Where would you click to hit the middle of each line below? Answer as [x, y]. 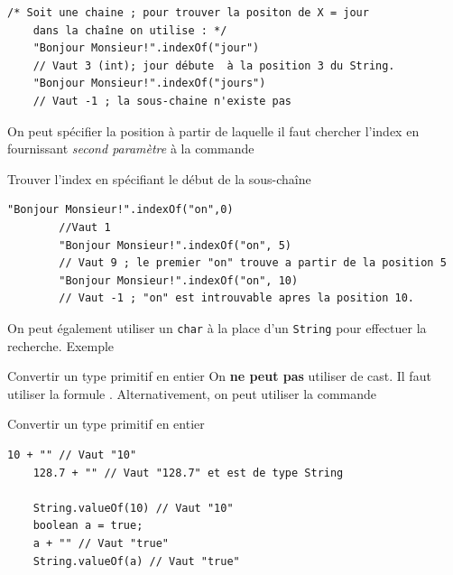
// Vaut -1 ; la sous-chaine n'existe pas [162, 101]
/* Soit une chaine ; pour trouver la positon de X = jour [188, 13]
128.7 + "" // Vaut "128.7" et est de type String [188, 473]
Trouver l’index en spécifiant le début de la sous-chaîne [159, 178]
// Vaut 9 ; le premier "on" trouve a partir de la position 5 [253, 263]
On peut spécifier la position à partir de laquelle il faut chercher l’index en [213, 130]
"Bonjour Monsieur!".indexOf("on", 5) [175, 245]
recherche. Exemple [61, 345]
